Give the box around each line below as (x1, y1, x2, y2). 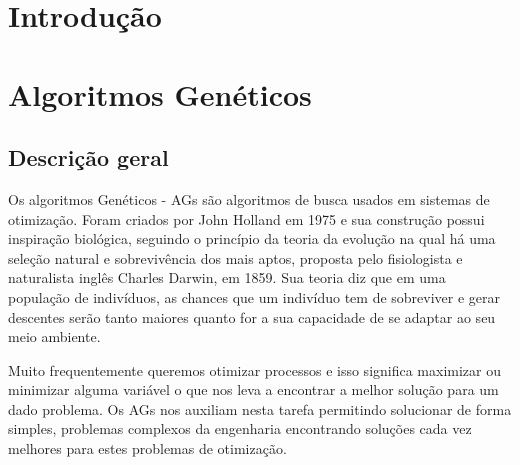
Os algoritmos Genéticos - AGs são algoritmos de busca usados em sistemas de (8, 188, 490, 209)
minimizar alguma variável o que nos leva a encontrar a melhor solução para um (8, 379, 499, 400)
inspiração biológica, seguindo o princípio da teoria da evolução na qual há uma (8, 228, 496, 249)
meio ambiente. (8, 326, 101, 347)
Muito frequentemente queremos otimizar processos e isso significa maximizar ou (8, 359, 502, 380)
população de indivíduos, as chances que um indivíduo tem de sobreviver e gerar (8, 286, 501, 307)
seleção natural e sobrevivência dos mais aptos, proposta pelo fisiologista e (8, 247, 463, 268)
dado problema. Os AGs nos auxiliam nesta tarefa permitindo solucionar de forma (8, 398, 512, 419)
